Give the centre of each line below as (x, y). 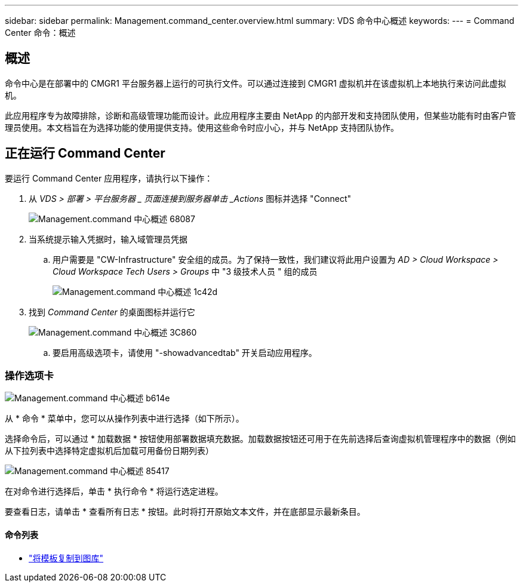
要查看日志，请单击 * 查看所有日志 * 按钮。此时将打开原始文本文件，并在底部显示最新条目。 (185, 512)
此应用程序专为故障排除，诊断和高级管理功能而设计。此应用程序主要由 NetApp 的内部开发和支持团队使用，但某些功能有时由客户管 (260, 115)
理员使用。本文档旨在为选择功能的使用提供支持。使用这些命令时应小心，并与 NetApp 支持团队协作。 (202, 127)
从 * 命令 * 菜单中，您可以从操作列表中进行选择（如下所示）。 (124, 419)
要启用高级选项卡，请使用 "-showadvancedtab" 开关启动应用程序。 (185, 352)
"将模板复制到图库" (66, 558)
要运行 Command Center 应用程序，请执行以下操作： (109, 178)
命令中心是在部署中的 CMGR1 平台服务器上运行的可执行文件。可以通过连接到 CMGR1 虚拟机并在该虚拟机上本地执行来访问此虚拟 (256, 83)
